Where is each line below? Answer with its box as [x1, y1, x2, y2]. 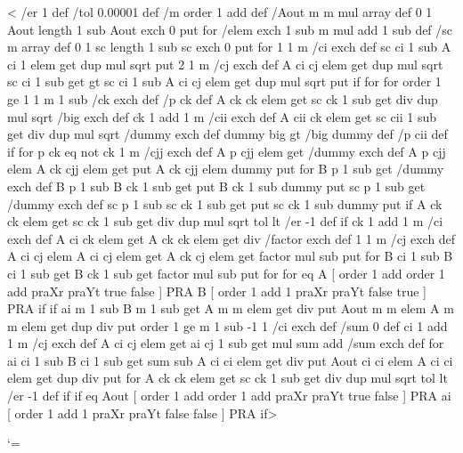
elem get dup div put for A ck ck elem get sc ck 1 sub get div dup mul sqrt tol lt [7, 368, 448, 387]
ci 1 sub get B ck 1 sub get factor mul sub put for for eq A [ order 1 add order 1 [7, 263, 445, 282]
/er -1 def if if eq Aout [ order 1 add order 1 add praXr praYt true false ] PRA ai [7, 386, 451, 405]
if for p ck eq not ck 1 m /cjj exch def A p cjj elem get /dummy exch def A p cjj [7, 142, 446, 160]
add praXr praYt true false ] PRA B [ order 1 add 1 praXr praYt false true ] [7, 281, 426, 300]
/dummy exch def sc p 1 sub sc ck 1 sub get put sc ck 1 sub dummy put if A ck [7, 194, 443, 213]
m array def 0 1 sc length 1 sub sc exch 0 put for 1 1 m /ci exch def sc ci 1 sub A [7, 37, 451, 56]
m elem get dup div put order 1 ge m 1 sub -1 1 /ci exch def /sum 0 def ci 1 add [7, 316, 448, 335]
